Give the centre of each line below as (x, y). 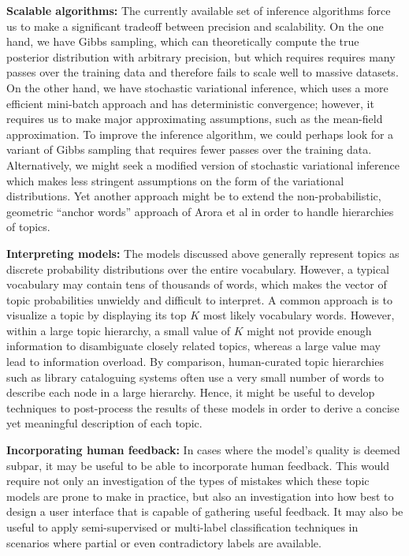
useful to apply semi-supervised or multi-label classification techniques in (182, 527)
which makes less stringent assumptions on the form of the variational (175, 180)
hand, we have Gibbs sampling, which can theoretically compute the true (183, 41)
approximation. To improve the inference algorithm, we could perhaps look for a (200, 134)
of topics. (28, 227)
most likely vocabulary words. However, (299, 315)
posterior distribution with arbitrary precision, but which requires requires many (201, 56)
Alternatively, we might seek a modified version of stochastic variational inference (203, 164)
